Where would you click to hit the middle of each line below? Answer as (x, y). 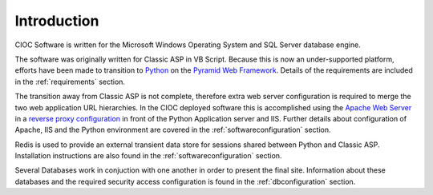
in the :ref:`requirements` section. (70, 82)
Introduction (57, 21)
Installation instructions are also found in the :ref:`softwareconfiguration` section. (148, 156)
